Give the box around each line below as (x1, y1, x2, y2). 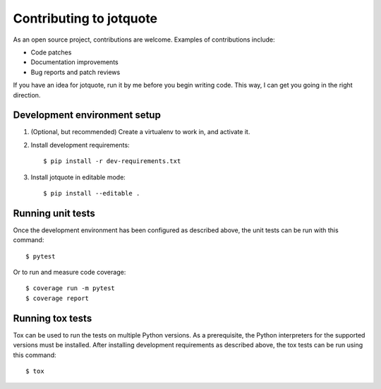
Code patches (30, 48, 72, 56)
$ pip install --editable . (43, 189, 140, 197)
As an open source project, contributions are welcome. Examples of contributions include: (13, 35, 275, 44)
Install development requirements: (30, 140, 130, 149)
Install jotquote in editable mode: (30, 173, 126, 181)
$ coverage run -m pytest (25, 285, 116, 292)
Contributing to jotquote (13, 11, 158, 26)
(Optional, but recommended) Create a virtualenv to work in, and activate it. (30, 128, 250, 136)
